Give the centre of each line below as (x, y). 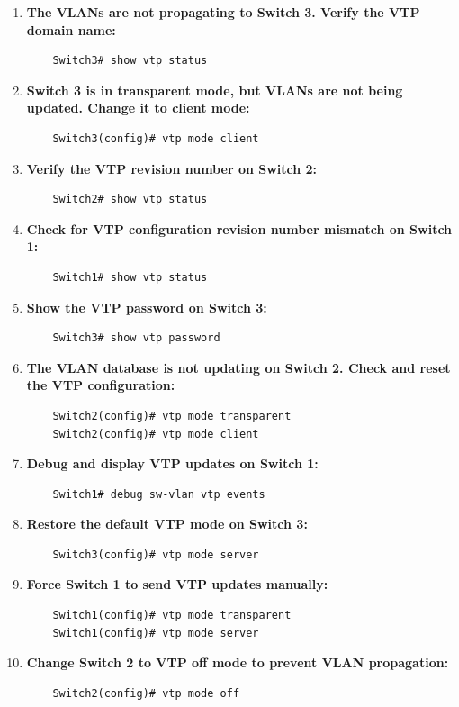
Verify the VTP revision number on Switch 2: (172, 168)
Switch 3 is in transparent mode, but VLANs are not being (215, 90)
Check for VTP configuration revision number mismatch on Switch (239, 228)
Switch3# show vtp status (130, 61)
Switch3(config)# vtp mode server (156, 554)
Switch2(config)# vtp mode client (156, 434)
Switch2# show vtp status (130, 199)
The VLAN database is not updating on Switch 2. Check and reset (238, 367)
